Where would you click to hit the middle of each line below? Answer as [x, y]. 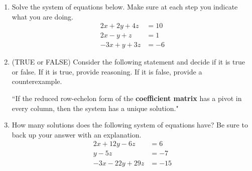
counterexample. [37, 81]
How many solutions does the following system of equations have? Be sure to [130, 125]
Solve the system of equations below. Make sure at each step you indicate [125, 6]
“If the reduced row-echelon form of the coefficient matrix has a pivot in [127, 98]
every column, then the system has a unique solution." [95, 108]
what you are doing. [42, 16]
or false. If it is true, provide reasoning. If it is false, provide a [107, 71]
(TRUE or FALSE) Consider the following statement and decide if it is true [128, 62]
